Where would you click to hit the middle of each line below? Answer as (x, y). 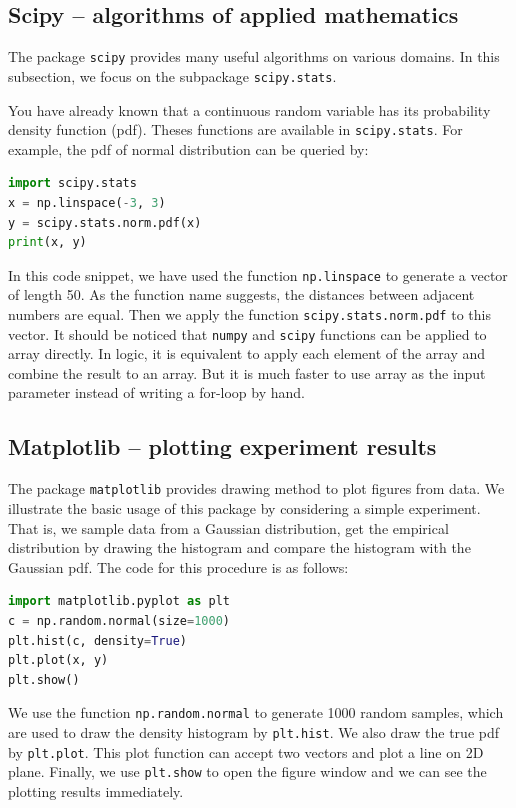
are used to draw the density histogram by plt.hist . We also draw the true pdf (254, 731)
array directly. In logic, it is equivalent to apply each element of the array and (247, 353)
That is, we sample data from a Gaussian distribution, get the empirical (228, 527)
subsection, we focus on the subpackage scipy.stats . (172, 75)
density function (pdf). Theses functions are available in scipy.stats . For (235, 129)
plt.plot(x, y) (58, 660)
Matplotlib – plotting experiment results (222, 446)
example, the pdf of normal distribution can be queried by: (188, 148)
